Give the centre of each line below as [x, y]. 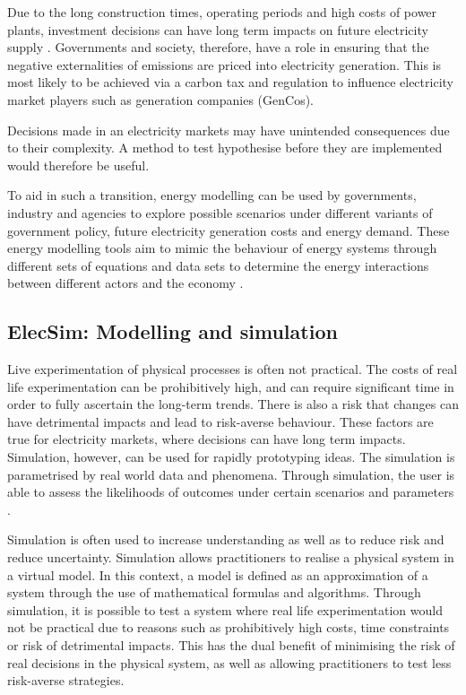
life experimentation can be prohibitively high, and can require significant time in [231, 386]
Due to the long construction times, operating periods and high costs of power [222, 12]
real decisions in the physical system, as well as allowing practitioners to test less [229, 662]
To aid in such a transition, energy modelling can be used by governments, [212, 195]
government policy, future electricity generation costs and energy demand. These [229, 230]
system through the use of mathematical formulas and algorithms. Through [214, 592]
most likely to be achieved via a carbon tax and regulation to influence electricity [230, 82]
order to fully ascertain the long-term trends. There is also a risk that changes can [233, 404]
